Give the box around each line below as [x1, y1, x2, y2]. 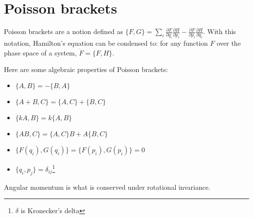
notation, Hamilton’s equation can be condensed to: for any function [4, 38, 208, 48]
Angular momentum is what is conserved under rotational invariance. [4, 182, 211, 192]
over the [217, 38, 241, 48]
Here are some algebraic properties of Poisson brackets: [4, 64, 168, 74]
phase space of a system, [4, 47, 77, 57]
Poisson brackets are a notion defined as [4, 26, 123, 36]
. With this [203, 26, 236, 36]
